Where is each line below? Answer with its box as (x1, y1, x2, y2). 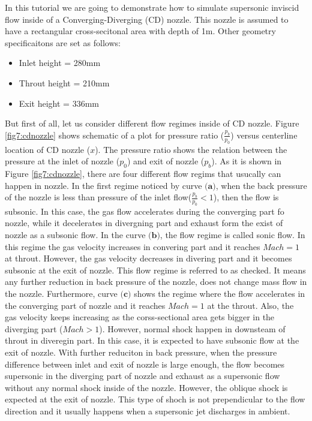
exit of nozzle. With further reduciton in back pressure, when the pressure (5, 346, 277, 359)
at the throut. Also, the (207, 299, 294, 311)
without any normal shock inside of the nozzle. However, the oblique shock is (5, 381, 288, 393)
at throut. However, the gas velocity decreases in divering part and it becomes (5, 252, 292, 264)
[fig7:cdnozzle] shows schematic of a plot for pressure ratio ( (5, 128, 224, 141)
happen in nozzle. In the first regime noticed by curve (5, 179, 202, 191)
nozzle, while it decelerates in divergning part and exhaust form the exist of (5, 216, 283, 229)
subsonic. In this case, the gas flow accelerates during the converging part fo (5, 205, 284, 217)
